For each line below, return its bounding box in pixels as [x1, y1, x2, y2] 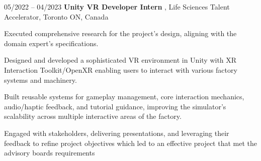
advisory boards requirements [4, 147, 95, 158]
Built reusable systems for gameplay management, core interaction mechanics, [4, 91, 244, 102]
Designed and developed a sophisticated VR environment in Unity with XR [4, 55, 237, 65]
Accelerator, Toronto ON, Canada [4, 11, 109, 22]
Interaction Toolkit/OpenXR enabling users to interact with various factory [4, 64, 237, 75]
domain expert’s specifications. [4, 38, 99, 48]
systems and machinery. [4, 74, 77, 85]
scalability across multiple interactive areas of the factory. [4, 111, 182, 121]
